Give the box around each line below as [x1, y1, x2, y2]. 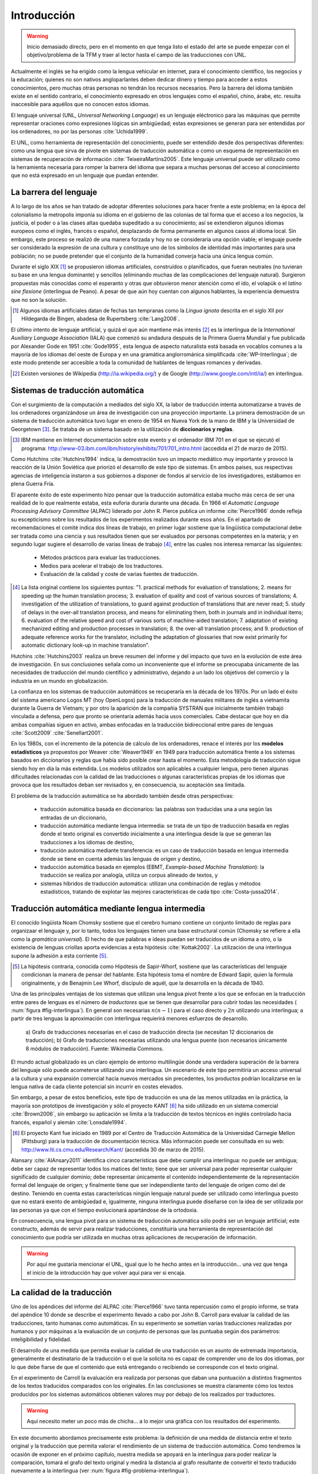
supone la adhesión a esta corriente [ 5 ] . [11, 952, 108, 959]
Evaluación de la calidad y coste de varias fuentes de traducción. [40, 571, 198, 578]
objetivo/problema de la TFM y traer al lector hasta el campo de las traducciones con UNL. [26, 51, 247, 58]
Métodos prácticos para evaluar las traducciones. [40, 554, 161, 561]
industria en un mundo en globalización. [11, 677, 108, 684]
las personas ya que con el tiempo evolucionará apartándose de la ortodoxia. [11, 1206, 198, 1213]
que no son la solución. [11, 296, 68, 303]
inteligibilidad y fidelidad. [11, 1336, 72, 1343]
